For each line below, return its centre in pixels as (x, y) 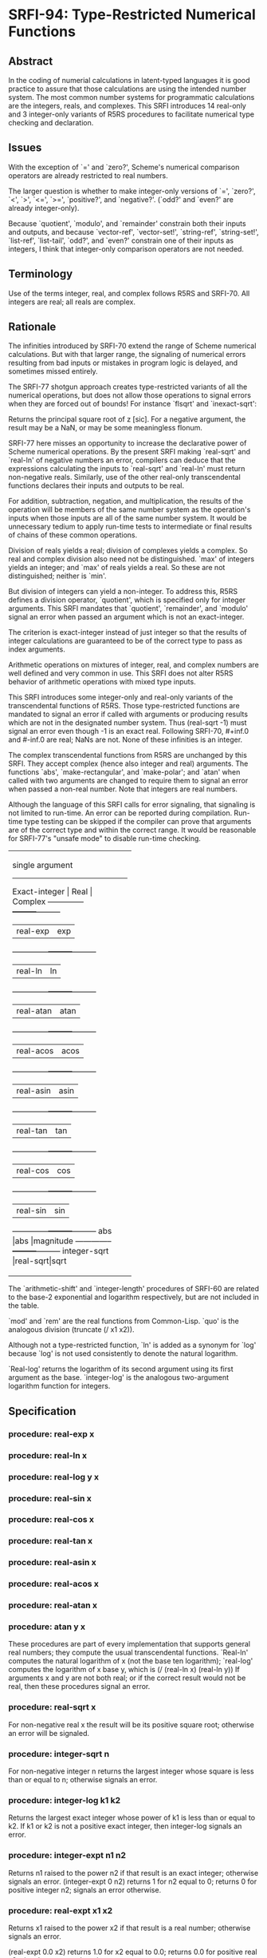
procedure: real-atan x (53, 1605)
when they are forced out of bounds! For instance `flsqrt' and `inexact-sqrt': (133, 404)
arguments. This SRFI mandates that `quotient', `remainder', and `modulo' (128, 608)
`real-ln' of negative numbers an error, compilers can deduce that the (122, 460)
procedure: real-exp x (51, 1433)
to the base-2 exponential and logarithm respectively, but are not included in (133, 1297)
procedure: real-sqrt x (52, 1707)
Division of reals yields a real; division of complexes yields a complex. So (128, 551)
